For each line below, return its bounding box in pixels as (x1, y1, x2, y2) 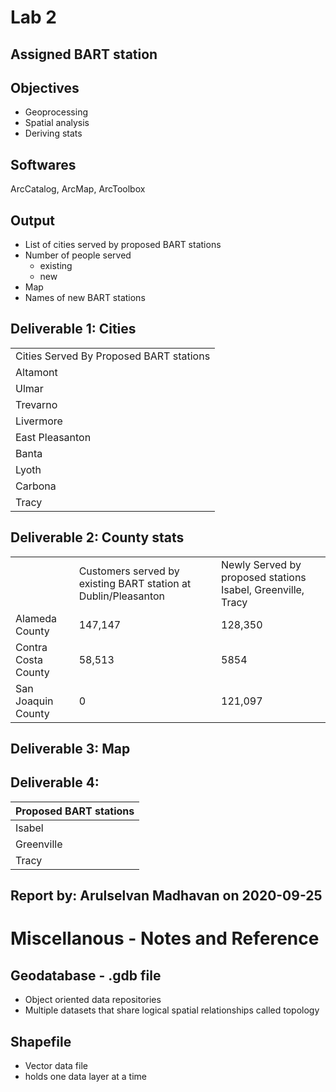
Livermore (15, 414, 63, 428)
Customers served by (78, 564, 180, 578)
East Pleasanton (15, 430, 92, 444)
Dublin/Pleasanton (78, 589, 165, 603)
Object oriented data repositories (24, 994, 162, 1006)
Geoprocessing (24, 106, 88, 118)
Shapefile (10, 1033, 72, 1050)
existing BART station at (78, 576, 192, 590)
